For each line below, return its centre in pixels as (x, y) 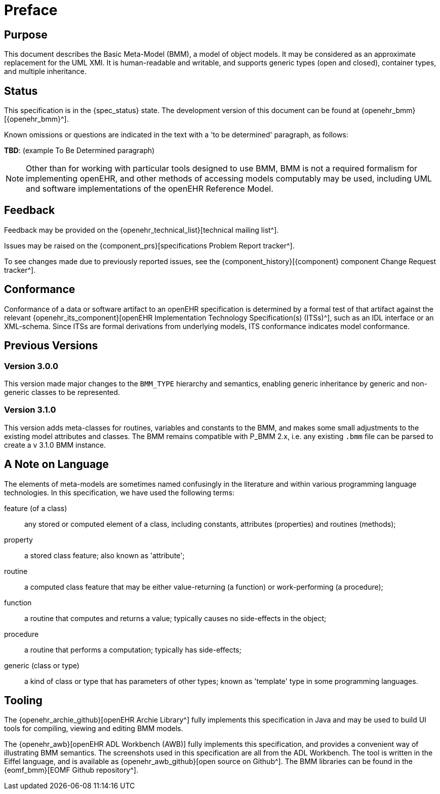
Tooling (23, 700)
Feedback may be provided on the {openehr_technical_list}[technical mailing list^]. (142, 230)
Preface (31, 10)
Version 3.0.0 (31, 366)
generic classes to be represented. (62, 392)
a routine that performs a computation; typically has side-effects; (133, 649)
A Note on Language (56, 464)
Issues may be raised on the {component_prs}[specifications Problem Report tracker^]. (149, 245)
